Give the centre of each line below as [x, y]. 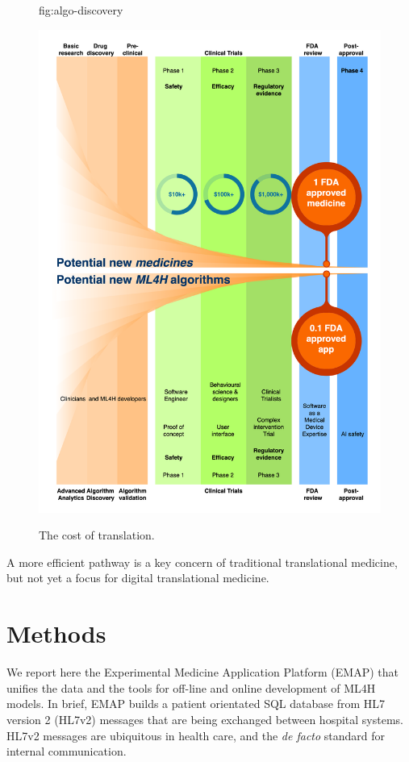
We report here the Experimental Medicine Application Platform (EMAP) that [202, 672]
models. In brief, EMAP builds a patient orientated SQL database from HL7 [196, 704]
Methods [56, 633]
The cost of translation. [97, 535]
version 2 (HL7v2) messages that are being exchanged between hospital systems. [205, 719]
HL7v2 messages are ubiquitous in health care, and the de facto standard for [196, 735]
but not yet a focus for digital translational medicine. [138, 578]
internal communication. [67, 751]
